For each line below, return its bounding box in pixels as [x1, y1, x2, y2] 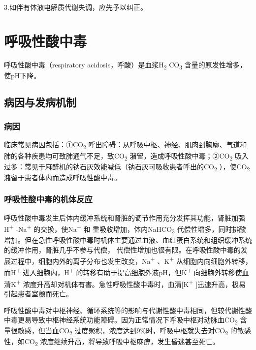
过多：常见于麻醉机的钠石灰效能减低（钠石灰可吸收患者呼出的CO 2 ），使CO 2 [4, 161, 250, 173]
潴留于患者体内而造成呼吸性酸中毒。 [4, 172, 121, 182]
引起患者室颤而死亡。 [4, 288, 73, 298]
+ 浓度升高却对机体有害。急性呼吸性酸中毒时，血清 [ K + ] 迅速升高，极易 [16, 277, 246, 289]
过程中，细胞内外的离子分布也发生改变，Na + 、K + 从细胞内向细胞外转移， [10, 255, 252, 266]
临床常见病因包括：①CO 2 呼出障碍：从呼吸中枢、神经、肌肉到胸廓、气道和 [4, 139, 247, 151]
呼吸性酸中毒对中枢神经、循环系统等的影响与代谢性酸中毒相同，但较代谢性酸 [4, 305, 252, 315]
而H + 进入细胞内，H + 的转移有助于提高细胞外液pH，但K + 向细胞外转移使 [4, 266, 242, 278]
